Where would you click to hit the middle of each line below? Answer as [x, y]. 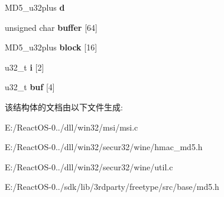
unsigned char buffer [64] [51, 27]
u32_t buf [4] [30, 87]
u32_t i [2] [25, 67]
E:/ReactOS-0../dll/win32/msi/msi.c [72, 127]
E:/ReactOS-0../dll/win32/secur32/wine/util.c [89, 166]
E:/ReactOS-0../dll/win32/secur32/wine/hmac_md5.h [104, 147]
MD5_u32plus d [35, 7]
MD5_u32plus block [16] [51, 47]
